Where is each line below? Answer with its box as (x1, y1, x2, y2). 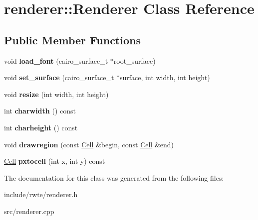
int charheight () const (4, 122, 78, 132)
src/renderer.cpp (4, 206, 54, 216)
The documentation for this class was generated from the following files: (4, 172, 224, 183)
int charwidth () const (4, 106, 76, 116)
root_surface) (113, 55, 156, 66)
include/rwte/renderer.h (4, 189, 78, 200)
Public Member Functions (4, 32, 141, 47)
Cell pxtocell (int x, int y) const (4, 156, 105, 166)
